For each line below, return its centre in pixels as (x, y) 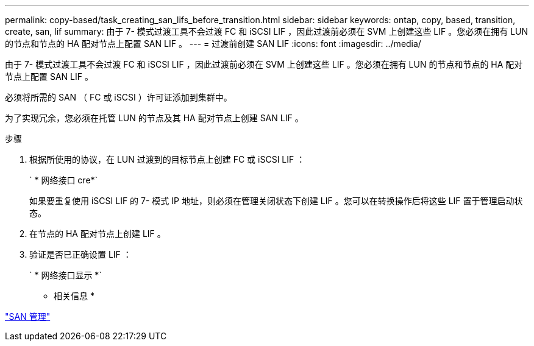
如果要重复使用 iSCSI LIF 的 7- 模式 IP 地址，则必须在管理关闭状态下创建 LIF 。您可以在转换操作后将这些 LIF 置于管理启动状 (276, 201)
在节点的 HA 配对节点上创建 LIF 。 (98, 234)
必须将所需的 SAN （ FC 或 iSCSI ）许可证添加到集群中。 (119, 97)
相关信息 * (74, 296)
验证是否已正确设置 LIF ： (80, 254)
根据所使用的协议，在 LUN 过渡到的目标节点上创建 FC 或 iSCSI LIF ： (167, 159)
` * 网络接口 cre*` (64, 180)
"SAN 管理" (28, 316)
